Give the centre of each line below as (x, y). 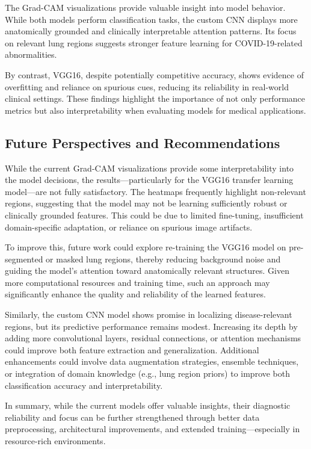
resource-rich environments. (55, 441)
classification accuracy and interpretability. (84, 385)
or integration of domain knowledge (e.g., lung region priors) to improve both (148, 373)
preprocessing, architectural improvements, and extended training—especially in (152, 429)
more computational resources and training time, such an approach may (137, 282)
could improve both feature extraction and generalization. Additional (132, 349)
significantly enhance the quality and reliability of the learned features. (135, 294)
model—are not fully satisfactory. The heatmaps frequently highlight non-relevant (155, 191)
